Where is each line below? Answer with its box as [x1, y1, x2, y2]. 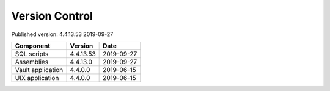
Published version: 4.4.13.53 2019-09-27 [11, 31, 114, 38]
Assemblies [15, 57, 49, 66]
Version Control [11, 9, 93, 23]
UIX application [15, 73, 59, 82]
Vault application [15, 65, 64, 74]
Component [15, 42, 51, 50]
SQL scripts [15, 49, 49, 58]
